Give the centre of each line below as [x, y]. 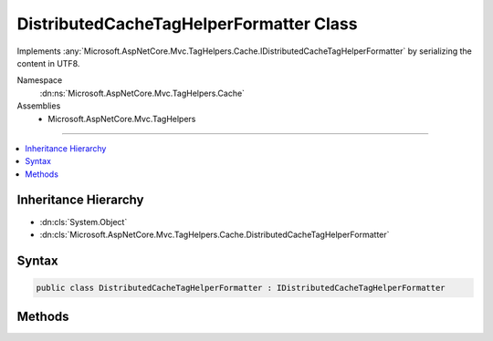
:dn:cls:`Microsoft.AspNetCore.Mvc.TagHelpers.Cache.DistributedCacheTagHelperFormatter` [215, 234]
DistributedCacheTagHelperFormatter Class [187, 24]
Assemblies [39, 106]
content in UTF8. [48, 63]
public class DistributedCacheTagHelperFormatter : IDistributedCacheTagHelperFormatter [241, 288]
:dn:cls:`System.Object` [84, 222]
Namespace [40, 80]
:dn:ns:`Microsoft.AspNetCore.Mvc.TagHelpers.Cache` [142, 93]
